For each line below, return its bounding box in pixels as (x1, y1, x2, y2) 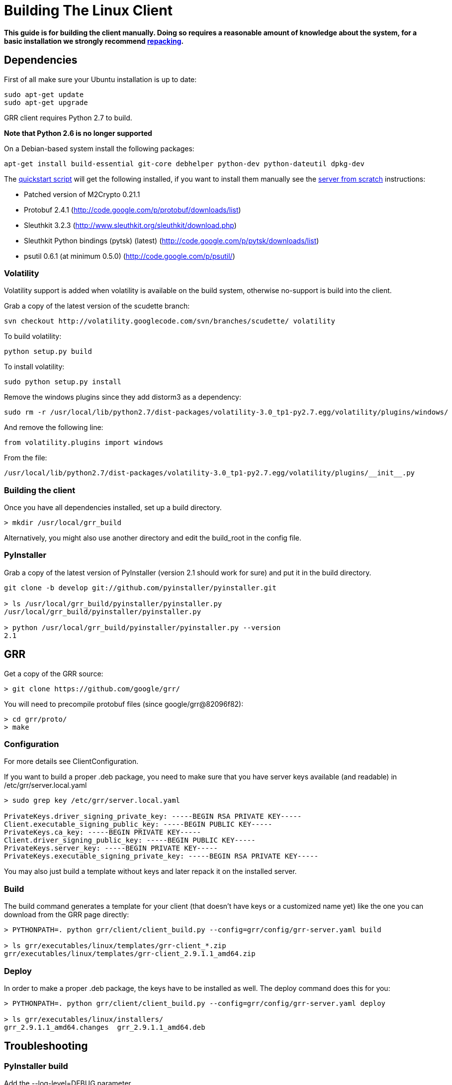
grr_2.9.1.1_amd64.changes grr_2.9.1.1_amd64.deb (4, 1023, 205, 1031)
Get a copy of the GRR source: (4, 669, 103, 678)
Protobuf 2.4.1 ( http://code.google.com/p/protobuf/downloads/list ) (24, 205, 241, 214)
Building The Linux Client (4, 2, 173, 19)
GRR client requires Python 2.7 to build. (4, 113, 132, 122)
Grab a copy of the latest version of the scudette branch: (4, 302, 190, 311)
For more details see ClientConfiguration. (4, 757, 139, 766)
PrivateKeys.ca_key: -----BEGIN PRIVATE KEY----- (4, 828, 201, 837)
